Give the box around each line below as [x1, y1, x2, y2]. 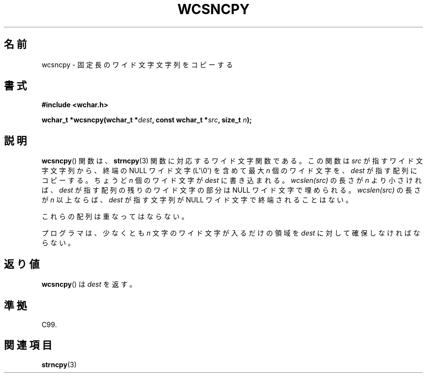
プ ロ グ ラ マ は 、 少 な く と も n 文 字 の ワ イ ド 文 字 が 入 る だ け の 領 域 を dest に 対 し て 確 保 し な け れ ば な [41, 229, 420, 238]
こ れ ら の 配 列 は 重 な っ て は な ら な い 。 [41, 212, 189, 221]
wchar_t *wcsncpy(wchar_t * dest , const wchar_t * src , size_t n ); [41, 116, 252, 124]
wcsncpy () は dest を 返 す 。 [41, 280, 136, 289]
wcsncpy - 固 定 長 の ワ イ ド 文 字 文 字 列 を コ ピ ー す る [41, 60, 233, 69]
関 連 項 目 [4, 339, 52, 352]
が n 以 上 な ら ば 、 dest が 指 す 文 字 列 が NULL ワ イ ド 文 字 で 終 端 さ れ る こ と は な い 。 [41, 196, 353, 204]
